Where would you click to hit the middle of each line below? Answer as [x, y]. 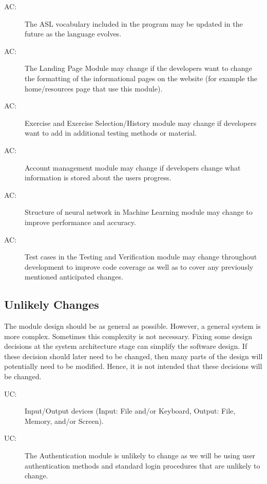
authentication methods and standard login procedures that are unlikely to [142, 465]
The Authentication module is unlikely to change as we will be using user [140, 455]
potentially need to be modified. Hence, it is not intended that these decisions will [133, 366]
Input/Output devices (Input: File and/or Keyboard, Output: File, [130, 411]
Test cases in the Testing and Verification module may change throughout [141, 257]
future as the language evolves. [73, 34]
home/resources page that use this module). [94, 88]
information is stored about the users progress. [98, 178]
